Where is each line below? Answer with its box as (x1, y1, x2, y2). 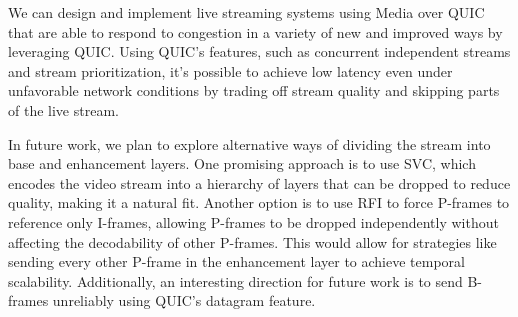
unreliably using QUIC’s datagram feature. (52, 290, 316, 311)
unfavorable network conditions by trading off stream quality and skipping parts (8, 80, 500, 101)
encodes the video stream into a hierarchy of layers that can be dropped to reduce (8, 172, 511, 193)
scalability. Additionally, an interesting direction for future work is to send (8, 270, 463, 291)
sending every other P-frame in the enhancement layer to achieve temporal (8, 251, 465, 272)
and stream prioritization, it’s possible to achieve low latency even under (8, 60, 453, 81)
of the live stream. (8, 99, 119, 120)
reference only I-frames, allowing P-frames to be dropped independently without (8, 211, 499, 232)
